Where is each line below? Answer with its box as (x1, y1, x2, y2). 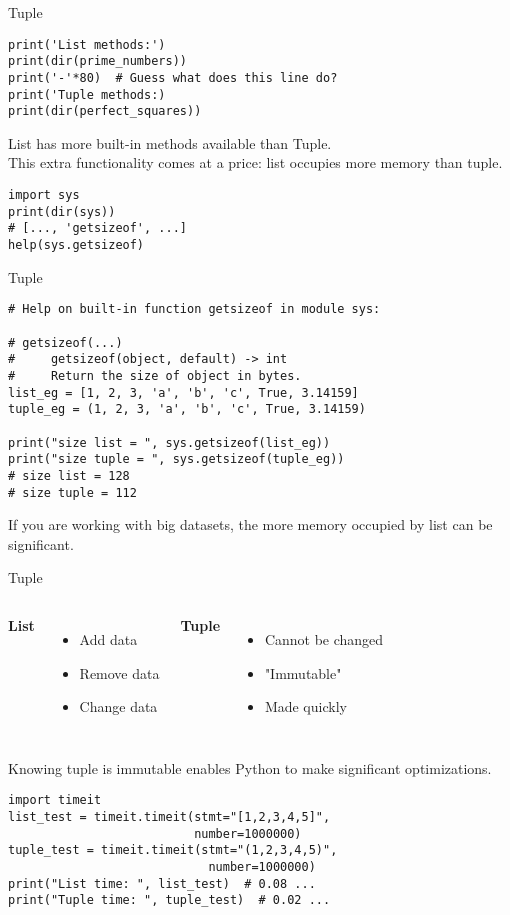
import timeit (8, 793, 102, 808)
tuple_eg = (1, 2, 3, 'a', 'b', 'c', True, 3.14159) (8, 402, 366, 417)
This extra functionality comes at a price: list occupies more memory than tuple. (8, 152, 503, 173)
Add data (79, 628, 138, 649)
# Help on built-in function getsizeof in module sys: (8, 302, 381, 317)
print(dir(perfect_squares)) (8, 104, 202, 119)
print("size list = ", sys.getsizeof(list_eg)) (8, 435, 331, 450)
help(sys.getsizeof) (8, 238, 145, 253)
